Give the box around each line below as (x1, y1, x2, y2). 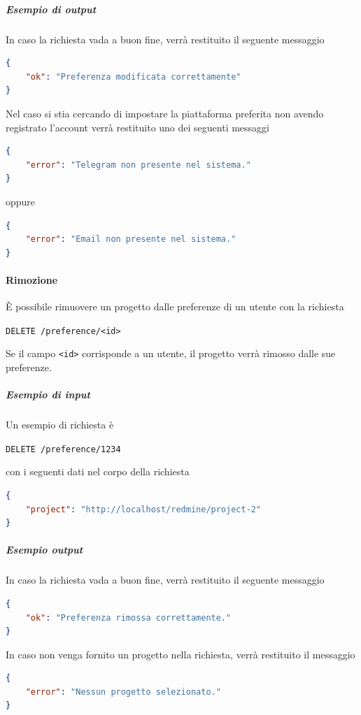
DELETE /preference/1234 (6, 444, 121, 454)
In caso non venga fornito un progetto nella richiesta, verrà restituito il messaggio (6, 647, 355, 661)
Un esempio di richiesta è (6, 417, 114, 432)
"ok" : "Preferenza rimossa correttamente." (25, 612, 232, 623)
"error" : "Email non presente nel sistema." (25, 234, 236, 245)
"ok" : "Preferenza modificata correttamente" (25, 71, 241, 82)
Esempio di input (6, 387, 90, 402)
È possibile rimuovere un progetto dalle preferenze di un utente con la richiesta (6, 299, 344, 314)
